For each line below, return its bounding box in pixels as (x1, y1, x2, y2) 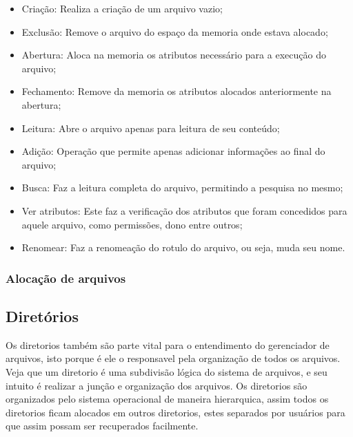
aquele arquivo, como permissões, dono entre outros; (21, 217, 243, 231)
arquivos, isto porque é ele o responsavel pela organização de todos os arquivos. (6, 351, 341, 365)
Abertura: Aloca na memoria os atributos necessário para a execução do (21, 47, 326, 62)
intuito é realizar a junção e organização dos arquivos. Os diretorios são (6, 378, 307, 392)
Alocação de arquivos (6, 269, 126, 286)
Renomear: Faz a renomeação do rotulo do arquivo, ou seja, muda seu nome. (21, 240, 345, 255)
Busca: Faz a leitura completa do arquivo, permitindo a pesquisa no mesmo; (21, 180, 343, 195)
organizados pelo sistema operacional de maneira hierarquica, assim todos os (6, 392, 329, 406)
